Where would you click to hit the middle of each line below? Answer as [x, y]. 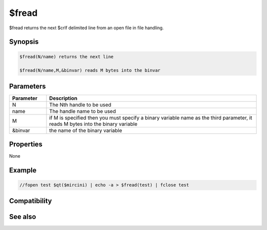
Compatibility [30, 201]
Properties [26, 144]
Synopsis [24, 42]
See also [23, 216]
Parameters [27, 86]
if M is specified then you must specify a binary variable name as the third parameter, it [151, 117]
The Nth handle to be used [80, 105]
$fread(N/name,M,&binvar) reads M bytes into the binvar [90, 70]
